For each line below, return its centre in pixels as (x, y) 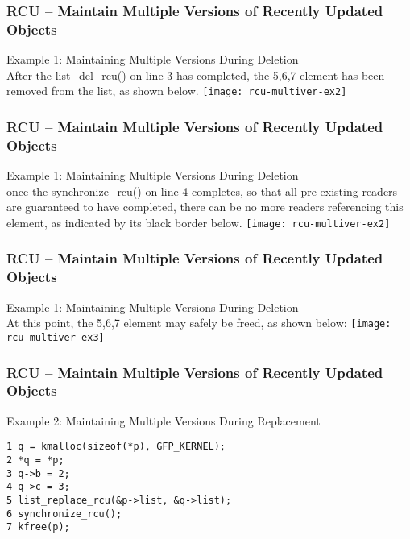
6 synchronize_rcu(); (64, 514)
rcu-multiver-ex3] (56, 337)
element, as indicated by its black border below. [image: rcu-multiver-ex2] (199, 222)
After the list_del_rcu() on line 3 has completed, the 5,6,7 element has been (196, 75)
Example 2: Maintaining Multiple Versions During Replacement (164, 420)
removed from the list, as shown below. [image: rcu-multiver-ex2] (177, 91)
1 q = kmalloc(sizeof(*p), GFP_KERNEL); (116, 447)
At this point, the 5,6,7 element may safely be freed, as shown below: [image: (199, 323)
